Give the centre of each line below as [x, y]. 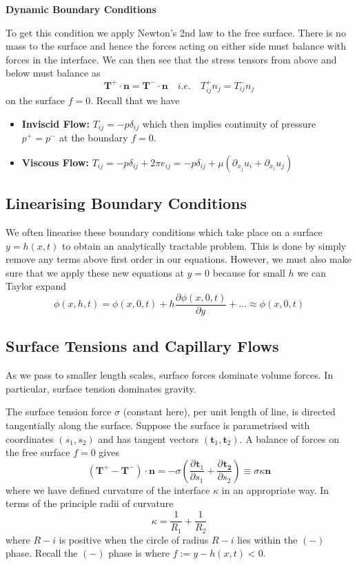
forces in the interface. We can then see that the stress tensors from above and [171, 59]
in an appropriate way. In [275, 489]
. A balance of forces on [289, 438]
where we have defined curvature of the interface [108, 489]
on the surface [35, 100]
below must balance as [53, 73]
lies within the [267, 539]
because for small [249, 272]
